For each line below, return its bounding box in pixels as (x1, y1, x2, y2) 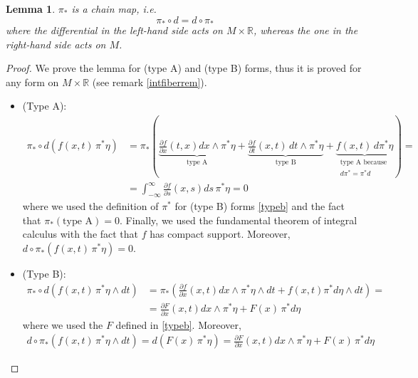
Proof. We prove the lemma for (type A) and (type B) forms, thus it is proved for (6, 61, 362, 75)
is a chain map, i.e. (71, 1, 157, 16)
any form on (6, 74, 59, 89)
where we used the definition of (22, 199, 159, 214)
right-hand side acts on (6, 36, 106, 51)
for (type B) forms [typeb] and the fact (174, 199, 345, 214)
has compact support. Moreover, (150, 226, 291, 241)
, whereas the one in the (253, 23, 358, 38)
